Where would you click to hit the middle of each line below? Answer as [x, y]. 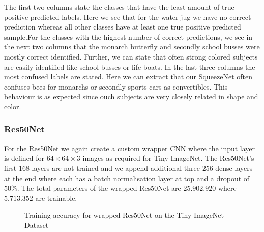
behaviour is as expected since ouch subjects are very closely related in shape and [131, 96]
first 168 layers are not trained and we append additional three [102, 168]
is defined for [24, 158]
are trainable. [56, 198]
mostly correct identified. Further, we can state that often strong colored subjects [131, 56]
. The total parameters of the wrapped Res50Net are [99, 188]
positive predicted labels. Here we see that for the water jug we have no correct [128, 17]
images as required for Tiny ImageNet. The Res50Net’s [168, 158]
